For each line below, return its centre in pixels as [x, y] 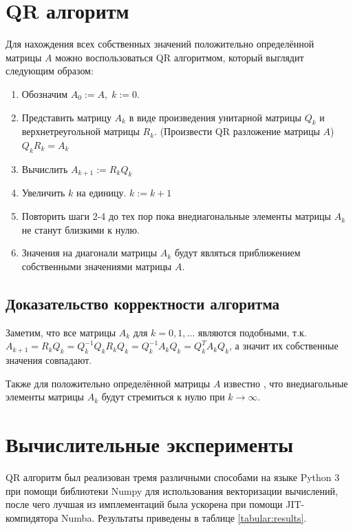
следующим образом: [50, 71]
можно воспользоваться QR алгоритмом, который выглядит [180, 57]
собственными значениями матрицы [97, 266]
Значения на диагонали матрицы [89, 253]
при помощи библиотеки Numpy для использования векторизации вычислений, [172, 490]
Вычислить [45, 169]
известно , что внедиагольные [286, 383]
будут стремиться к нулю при [163, 397]
